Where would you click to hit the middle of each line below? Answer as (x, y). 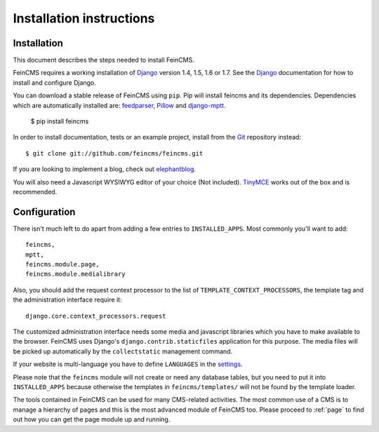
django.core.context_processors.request (96, 316)
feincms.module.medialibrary (75, 274)
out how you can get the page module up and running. (92, 419)
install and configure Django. (54, 82)
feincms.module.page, (62, 264)
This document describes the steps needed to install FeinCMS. (104, 60)
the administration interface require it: (67, 300)
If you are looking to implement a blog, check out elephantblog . (105, 169)
